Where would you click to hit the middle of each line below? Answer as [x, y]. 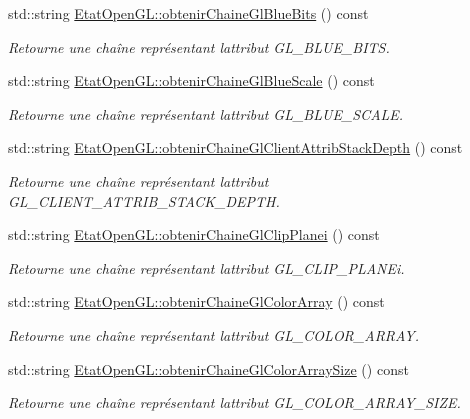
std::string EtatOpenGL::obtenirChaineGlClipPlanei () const [194, 234]
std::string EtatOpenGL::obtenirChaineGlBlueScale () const [191, 80]
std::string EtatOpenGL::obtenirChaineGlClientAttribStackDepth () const [235, 147]
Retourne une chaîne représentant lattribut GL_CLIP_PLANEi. [206, 267]
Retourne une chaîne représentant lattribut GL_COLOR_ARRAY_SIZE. [234, 402]
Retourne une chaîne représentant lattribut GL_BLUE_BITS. [199, 46]
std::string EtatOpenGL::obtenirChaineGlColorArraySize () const [208, 368]
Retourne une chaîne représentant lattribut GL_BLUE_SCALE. [206, 113]
